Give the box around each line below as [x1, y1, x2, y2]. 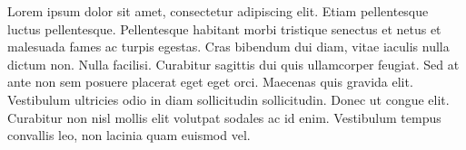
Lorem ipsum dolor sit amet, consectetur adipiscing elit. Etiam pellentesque [7, 2, 429, 20]
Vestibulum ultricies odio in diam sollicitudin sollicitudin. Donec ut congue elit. [7, 89, 450, 108]
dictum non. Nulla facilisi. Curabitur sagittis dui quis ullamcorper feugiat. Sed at [7, 54, 460, 73]
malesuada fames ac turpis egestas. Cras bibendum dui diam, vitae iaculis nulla [7, 37, 450, 56]
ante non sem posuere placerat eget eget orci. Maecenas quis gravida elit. [7, 72, 413, 91]
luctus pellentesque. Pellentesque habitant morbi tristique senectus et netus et [7, 19, 441, 38]
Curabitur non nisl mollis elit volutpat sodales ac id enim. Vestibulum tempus [7, 108, 441, 127]
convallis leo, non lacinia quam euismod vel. [7, 126, 251, 145]
